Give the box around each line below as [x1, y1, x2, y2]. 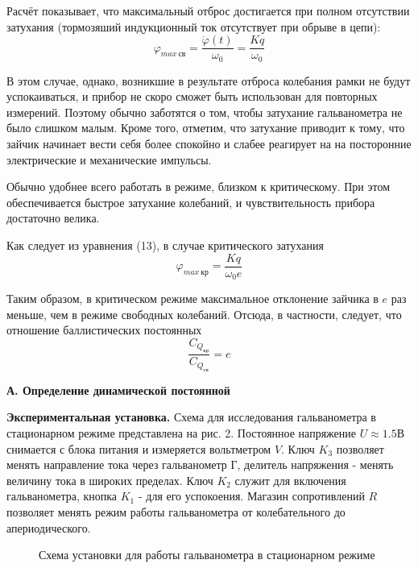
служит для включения [234, 471, 346, 488]
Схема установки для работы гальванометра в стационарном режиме [39, 546, 375, 563]
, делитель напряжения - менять [237, 456, 394, 473]
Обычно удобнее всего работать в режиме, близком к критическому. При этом [6, 178, 391, 195]
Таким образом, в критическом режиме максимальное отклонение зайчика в [6, 290, 379, 307]
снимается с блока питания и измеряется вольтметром [6, 440, 271, 457]
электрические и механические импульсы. [6, 151, 212, 168]
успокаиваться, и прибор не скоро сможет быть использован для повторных [6, 88, 378, 105]
